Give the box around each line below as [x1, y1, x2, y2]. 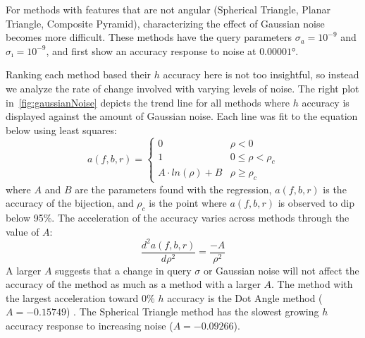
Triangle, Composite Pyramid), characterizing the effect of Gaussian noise [6, 16, 325, 30]
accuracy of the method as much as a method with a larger [6, 277, 261, 291]
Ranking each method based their [6, 67, 151, 82]
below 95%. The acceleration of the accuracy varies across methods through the [6, 210, 349, 224]
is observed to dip [278, 195, 355, 210]
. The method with [271, 277, 353, 291]
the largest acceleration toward [6, 290, 139, 305]
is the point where [149, 195, 227, 210]
